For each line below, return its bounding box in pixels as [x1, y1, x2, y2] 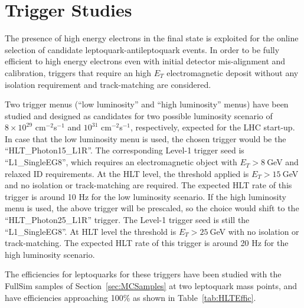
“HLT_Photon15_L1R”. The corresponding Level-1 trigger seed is [5, 144, 244, 156]
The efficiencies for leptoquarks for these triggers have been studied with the [5, 268, 282, 280]
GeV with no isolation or [210, 225, 299, 237]
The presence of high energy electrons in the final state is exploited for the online [5, 32, 299, 44]
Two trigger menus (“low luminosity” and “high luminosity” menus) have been [5, 98, 289, 110]
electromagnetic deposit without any [166, 66, 299, 78]
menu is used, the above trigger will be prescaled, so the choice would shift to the [5, 202, 299, 214]
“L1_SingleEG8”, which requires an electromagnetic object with [5, 156, 237, 168]
